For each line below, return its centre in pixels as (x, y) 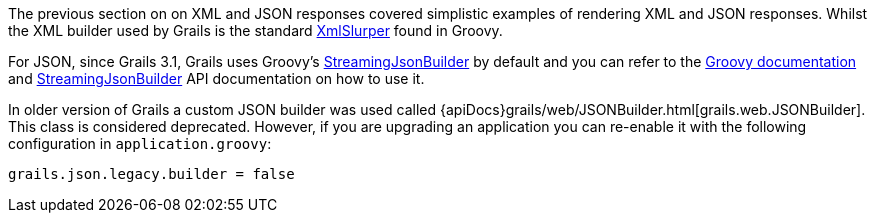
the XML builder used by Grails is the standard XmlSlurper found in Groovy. (255, 30)
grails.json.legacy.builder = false (151, 174)
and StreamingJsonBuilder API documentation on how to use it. (216, 78)
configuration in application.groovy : (140, 143)
